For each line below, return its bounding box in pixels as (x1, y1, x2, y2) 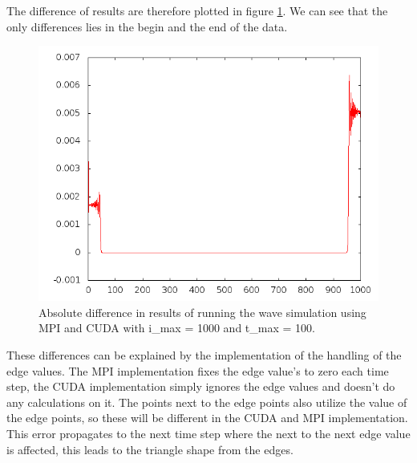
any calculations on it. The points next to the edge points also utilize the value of (6, 393, 407, 410)
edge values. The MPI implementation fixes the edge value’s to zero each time (6, 362, 389, 379)
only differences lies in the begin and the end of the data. (6, 18, 288, 35)
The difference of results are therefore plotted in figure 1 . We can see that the (6, 2, 388, 18)
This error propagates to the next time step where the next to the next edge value (6, 424, 411, 441)
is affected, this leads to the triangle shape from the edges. (6, 441, 294, 457)
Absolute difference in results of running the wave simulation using (38, 303, 366, 320)
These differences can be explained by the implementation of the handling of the (6, 346, 402, 363)
